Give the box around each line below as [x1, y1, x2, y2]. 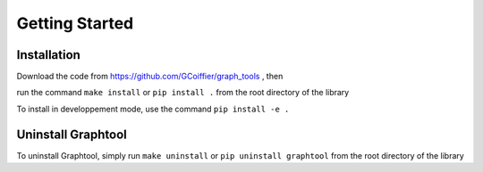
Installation [16, 47, 80, 62]
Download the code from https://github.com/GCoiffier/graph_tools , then [16, 71, 284, 82]
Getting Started [16, 13, 134, 33]
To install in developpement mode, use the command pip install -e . [16, 103, 290, 114]
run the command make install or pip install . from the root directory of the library [16, 87, 350, 98]
